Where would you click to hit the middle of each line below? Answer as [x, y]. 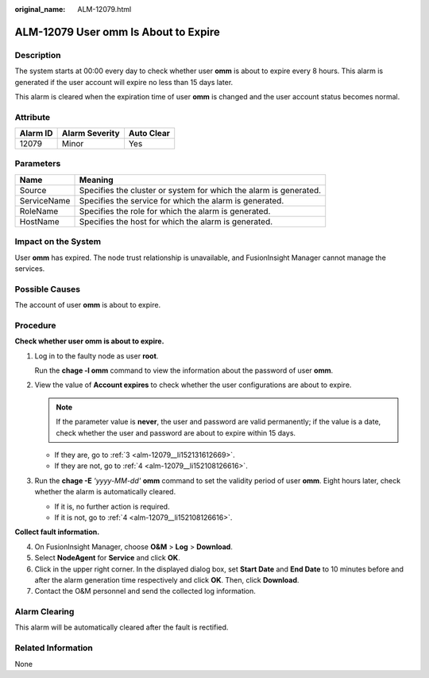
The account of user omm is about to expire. [88, 305]
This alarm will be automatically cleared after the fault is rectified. [122, 627]
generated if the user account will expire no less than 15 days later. [124, 82]
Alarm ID [36, 134]
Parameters [38, 164]
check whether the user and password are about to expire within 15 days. [176, 432]
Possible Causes [48, 289]
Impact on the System [58, 242]
